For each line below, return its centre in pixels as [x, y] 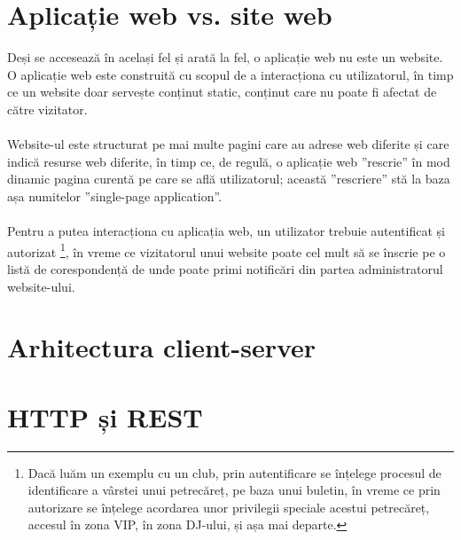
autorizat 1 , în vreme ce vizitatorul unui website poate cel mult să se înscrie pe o [227, 250]
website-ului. [41, 286]
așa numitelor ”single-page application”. [115, 196]
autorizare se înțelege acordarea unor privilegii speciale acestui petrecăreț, [229, 507]
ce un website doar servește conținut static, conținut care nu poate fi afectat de [222, 92]
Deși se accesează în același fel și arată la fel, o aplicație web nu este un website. [225, 57]
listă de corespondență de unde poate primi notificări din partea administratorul [225, 268]
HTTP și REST [105, 416]
